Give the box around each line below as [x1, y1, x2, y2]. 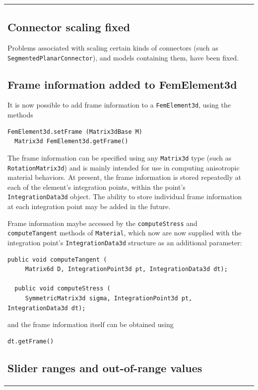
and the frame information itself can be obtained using [7, 319, 174, 330]
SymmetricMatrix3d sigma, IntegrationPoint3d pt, [25, 294, 193, 302]
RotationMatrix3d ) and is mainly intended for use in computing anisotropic [7, 162, 240, 172]
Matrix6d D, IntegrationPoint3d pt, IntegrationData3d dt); [25, 266, 228, 273]
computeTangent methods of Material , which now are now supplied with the [7, 227, 242, 238]
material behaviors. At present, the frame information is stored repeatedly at [7, 172, 242, 182]
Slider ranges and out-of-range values [7, 360, 202, 375]
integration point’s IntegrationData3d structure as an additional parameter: [7, 237, 242, 247]
